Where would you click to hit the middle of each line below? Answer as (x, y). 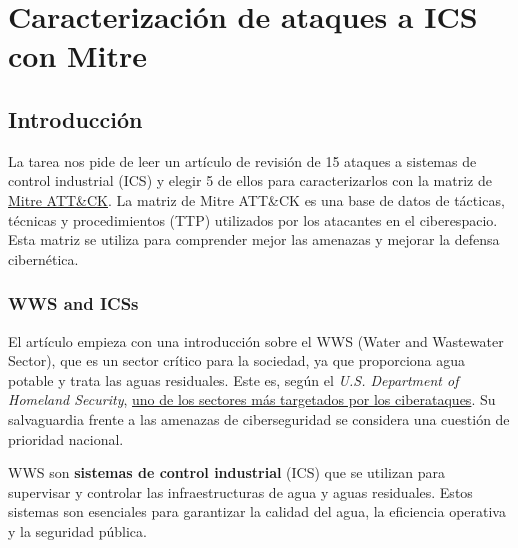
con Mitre (78, 55)
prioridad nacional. (66, 438)
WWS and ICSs (73, 303)
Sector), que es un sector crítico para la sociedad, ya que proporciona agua (237, 360)
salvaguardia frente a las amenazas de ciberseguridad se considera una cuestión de (259, 418)
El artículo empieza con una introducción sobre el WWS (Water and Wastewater (256, 340)
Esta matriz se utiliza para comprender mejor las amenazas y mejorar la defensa (254, 239)
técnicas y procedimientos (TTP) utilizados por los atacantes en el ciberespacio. (253, 219)
